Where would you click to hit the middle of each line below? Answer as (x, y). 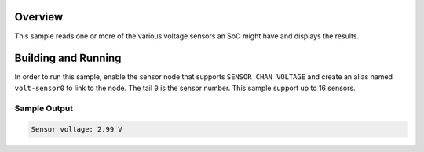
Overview (39, 17)
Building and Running (68, 58)
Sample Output (44, 108)
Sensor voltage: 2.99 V (77, 130)
